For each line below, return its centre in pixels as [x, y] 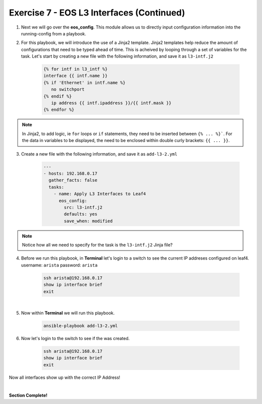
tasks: [57, 187]
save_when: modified [88, 221]
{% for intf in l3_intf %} [75, 69]
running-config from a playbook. [54, 33]
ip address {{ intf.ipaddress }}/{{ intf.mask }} [111, 103]
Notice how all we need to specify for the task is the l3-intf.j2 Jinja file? [97, 245]
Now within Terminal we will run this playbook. [68, 313]
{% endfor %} [59, 110]
